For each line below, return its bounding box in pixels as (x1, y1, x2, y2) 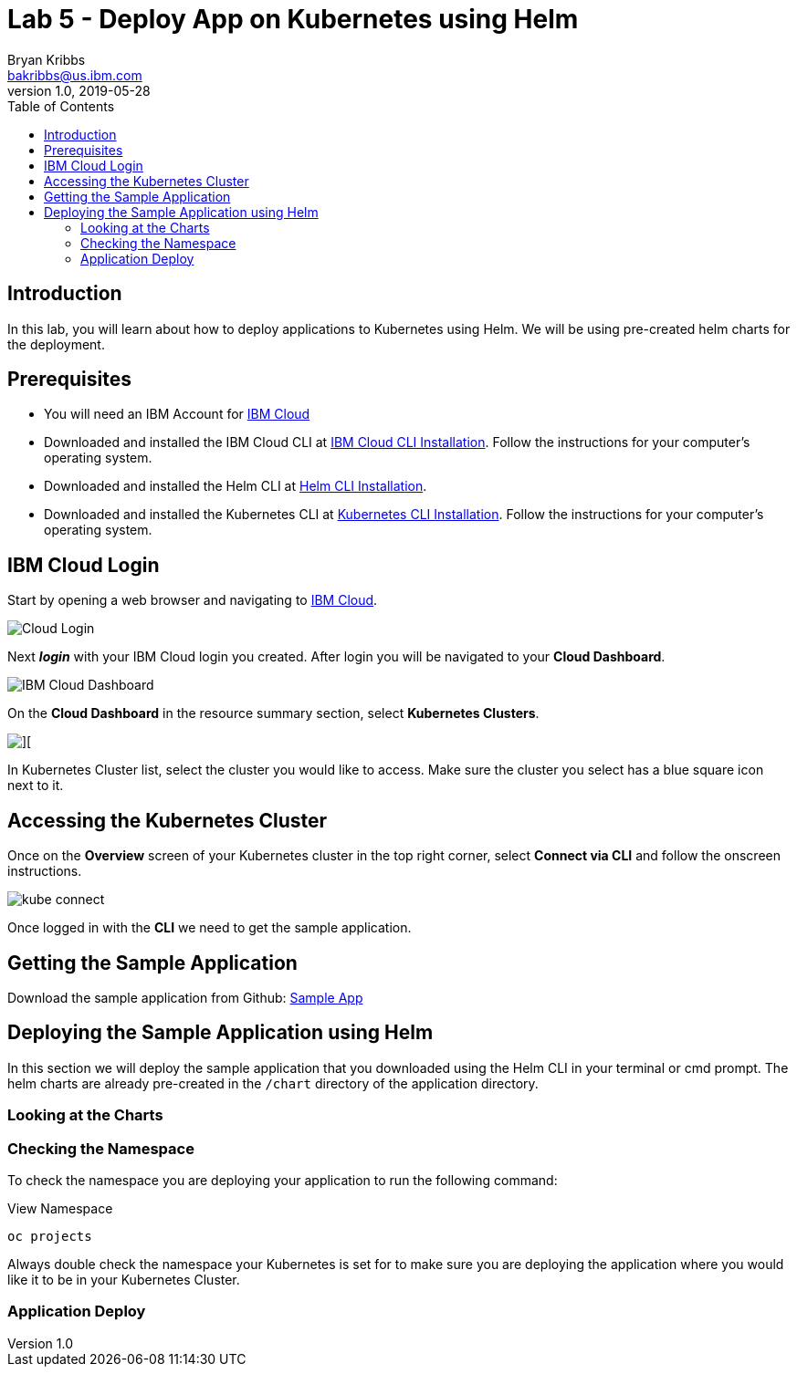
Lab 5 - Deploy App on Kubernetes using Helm (7, 4, 579, 35)
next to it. (7, 777, 64, 794)
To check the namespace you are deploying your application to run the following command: (7, 1171, 558, 1188)
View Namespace (7, 1200, 113, 1216)
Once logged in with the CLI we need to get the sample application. (7, 920, 412, 936)
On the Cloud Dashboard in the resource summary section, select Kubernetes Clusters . (7, 705, 540, 722)
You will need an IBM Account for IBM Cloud (44, 406, 310, 422)
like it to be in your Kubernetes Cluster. (7, 1271, 240, 1287)
